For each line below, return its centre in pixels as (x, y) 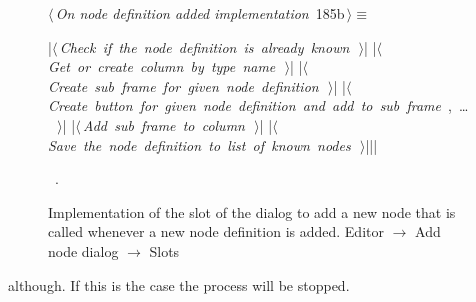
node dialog (83, 250)
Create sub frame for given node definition (183, 85)
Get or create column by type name (162, 66)
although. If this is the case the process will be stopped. (179, 284)
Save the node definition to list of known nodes (199, 144)
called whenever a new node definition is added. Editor (216, 231)
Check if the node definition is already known (204, 46)
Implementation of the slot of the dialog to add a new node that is (252, 211)
